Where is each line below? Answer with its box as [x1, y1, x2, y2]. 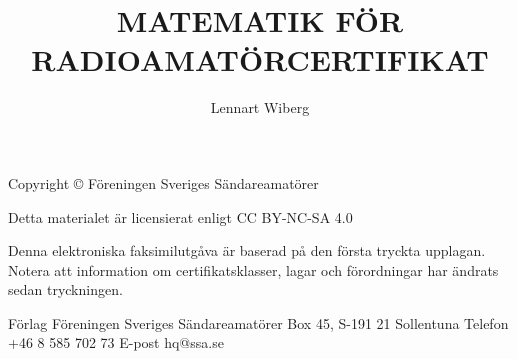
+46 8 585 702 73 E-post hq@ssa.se [8, 332, 224, 353]
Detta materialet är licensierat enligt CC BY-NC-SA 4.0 [8, 206, 353, 227]
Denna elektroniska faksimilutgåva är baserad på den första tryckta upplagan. [8, 240, 486, 261]
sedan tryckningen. [8, 279, 123, 300]
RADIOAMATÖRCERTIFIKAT [31, 39, 489, 80]
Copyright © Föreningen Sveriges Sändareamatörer [8, 172, 319, 193]
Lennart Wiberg [210, 97, 310, 118]
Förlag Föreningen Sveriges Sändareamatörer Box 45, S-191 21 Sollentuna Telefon [8, 312, 509, 333]
